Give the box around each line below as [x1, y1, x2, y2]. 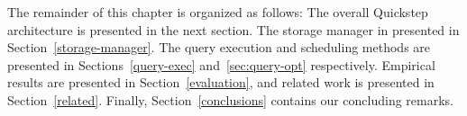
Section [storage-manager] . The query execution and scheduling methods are [7, 38, 431, 57]
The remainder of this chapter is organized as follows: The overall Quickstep [7, 3, 428, 21]
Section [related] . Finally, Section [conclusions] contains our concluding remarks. [7, 90, 454, 109]
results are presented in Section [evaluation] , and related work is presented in [7, 73, 435, 92]
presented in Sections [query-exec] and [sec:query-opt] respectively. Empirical [7, 55, 435, 74]
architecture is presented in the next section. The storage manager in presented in [7, 20, 460, 39]
